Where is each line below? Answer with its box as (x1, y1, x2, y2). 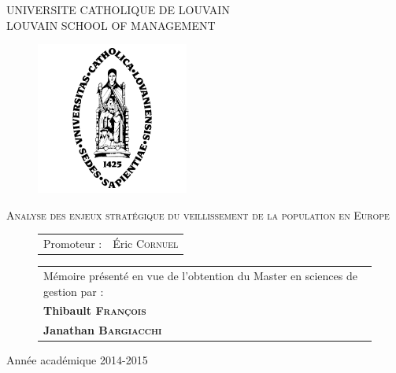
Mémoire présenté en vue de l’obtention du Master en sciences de (43, 267, 357, 283)
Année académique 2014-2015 (6, 352, 148, 368)
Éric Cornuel (113, 235, 179, 252)
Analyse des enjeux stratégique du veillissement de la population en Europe (6, 206, 390, 223)
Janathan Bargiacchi (43, 322, 162, 338)
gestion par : (43, 283, 104, 299)
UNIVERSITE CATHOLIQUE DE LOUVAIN (6, 2, 230, 17)
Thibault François (43, 302, 146, 319)
